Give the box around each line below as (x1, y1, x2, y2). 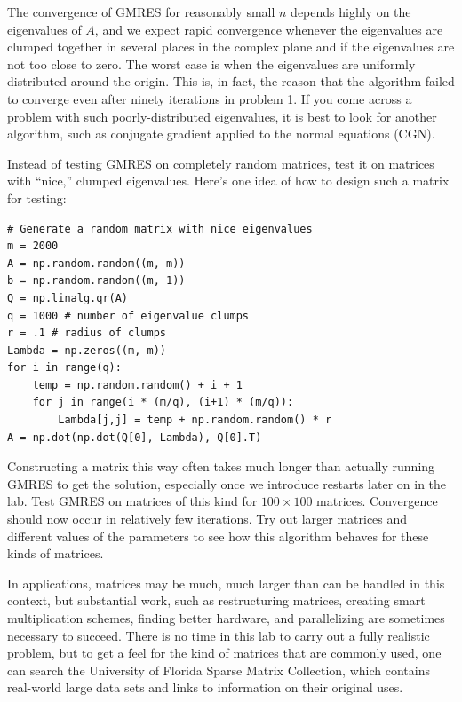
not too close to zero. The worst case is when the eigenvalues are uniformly (7, 54, 416, 73)
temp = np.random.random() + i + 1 (32, 378, 243, 391)
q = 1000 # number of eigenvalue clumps (7, 309, 250, 322)
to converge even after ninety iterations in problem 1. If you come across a (7, 89, 412, 107)
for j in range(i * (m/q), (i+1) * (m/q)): (32, 396, 294, 409)
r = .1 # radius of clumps (7, 327, 166, 340)
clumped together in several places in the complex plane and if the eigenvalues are (7, 37, 455, 56)
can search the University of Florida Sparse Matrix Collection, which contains (7, 660, 430, 679)
